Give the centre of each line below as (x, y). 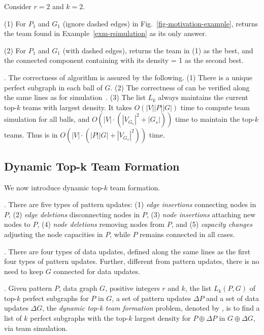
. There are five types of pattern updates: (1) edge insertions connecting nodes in (130, 204)
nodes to (17, 224)
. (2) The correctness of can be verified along (180, 87)
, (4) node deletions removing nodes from (101, 224)
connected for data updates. (97, 271)
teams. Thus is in (31, 135)
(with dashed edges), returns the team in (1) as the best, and (158, 50)
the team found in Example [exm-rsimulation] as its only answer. (106, 33)
